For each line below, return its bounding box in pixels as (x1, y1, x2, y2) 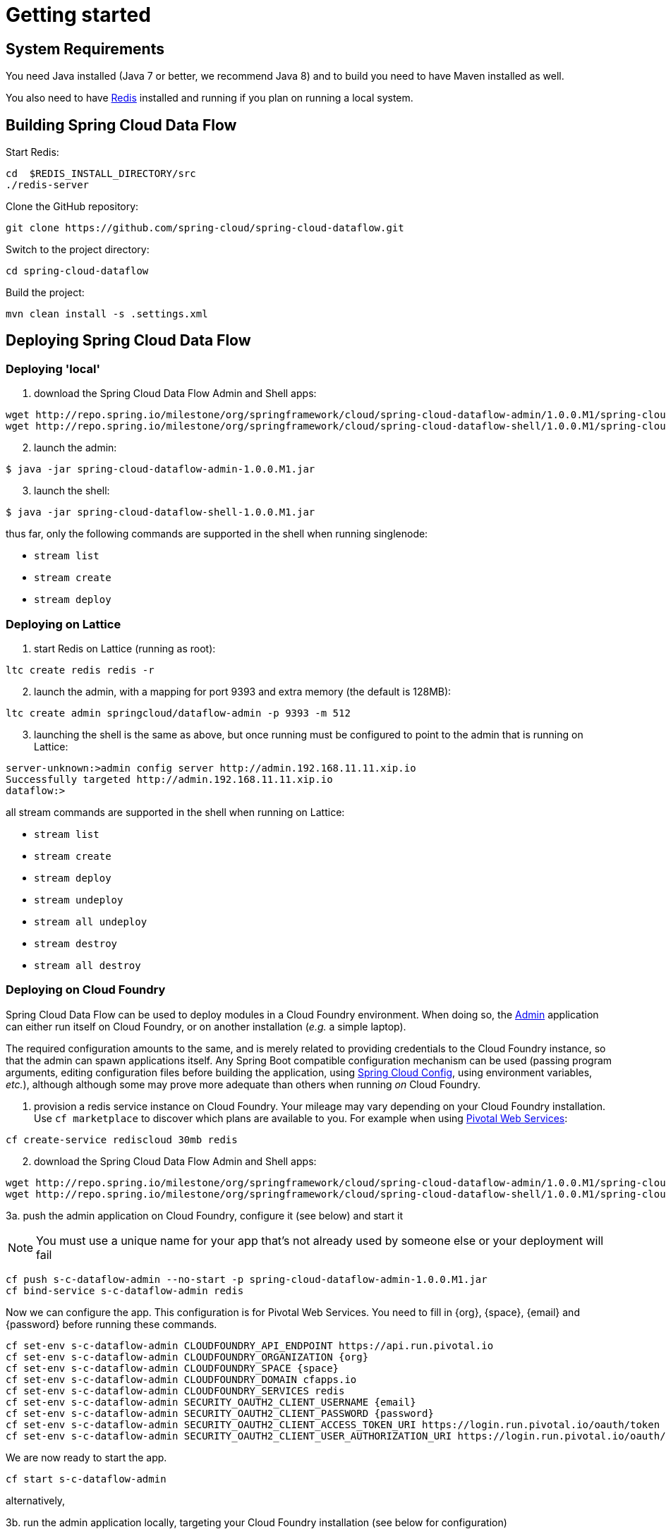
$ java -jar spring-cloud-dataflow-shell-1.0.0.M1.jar (6, 506, 315, 518)
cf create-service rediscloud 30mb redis (6, 1133, 238, 1145)
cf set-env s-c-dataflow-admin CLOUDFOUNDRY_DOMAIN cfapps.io (6, 1373, 357, 1385)
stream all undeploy (34, 915, 147, 927)
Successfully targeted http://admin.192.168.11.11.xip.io (6, 773, 333, 785)
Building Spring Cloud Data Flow (6, 116, 237, 134)
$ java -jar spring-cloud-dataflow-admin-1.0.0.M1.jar (6, 463, 315, 475)
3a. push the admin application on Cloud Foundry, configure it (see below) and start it (6, 1209, 404, 1222)
